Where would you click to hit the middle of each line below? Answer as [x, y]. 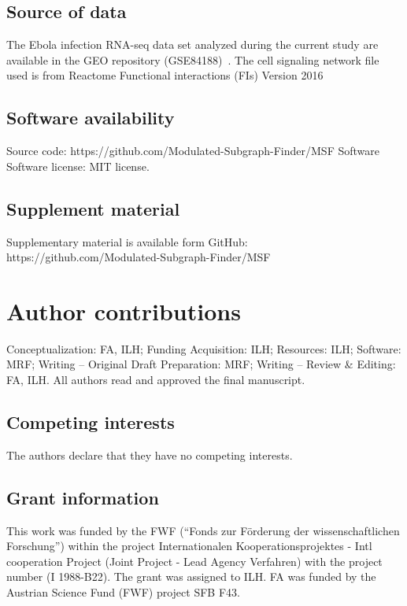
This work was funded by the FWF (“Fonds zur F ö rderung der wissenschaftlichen [203, 530]
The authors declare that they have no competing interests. [150, 454]
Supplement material [93, 208]
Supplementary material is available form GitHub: [127, 241]
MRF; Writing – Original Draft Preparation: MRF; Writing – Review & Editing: [201, 364]
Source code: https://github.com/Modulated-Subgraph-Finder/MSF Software [193, 151]
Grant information [83, 497]
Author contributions [124, 310]
